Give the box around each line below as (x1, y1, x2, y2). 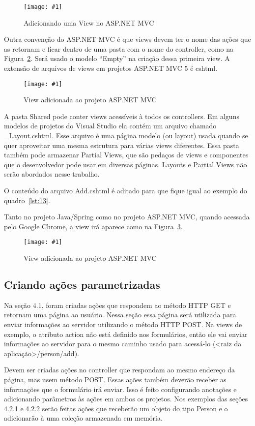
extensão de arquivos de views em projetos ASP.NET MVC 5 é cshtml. (4, 63, 218, 73)
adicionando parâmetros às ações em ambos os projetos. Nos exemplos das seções (4, 394, 248, 404)
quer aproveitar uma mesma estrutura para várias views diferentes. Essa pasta (4, 140, 239, 150)
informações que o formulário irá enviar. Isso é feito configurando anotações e (4, 384, 237, 394)
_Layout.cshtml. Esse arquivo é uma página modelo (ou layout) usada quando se (4, 130, 248, 141)
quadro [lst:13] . (4, 195, 50, 205)
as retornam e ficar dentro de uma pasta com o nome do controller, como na (4, 43, 233, 54)
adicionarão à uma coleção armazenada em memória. (4, 413, 163, 423)
